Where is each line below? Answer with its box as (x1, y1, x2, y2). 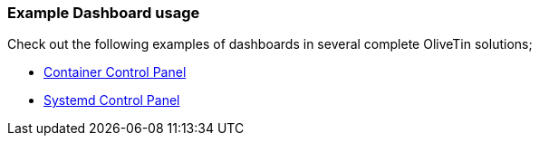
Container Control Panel (43, 64, 187, 81)
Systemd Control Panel (43, 92, 180, 109)
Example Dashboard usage (7, 4, 200, 22)
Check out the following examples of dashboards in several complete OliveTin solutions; (7, 36, 533, 52)
